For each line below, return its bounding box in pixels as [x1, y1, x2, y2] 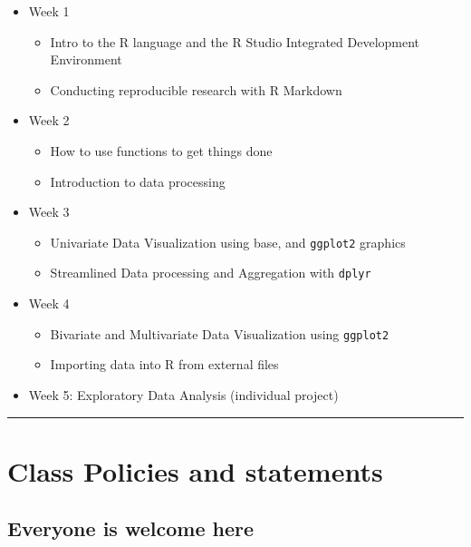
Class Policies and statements [7, 452, 383, 489]
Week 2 [28, 111, 70, 130]
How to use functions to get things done [50, 141, 273, 160]
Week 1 [28, 2, 70, 20]
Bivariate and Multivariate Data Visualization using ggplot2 [50, 324, 389, 343]
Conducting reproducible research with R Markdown [50, 80, 342, 99]
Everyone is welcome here [7, 514, 255, 542]
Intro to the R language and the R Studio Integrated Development [50, 32, 420, 51]
